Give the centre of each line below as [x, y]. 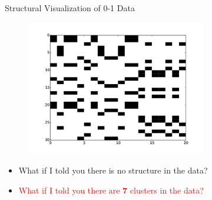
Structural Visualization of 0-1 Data [70, 8]
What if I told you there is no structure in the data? [113, 170]
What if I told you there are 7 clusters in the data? [111, 190]
